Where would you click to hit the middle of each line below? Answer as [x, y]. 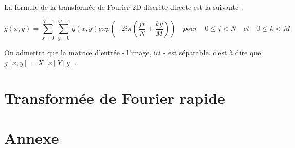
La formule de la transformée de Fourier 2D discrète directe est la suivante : [124, 7]
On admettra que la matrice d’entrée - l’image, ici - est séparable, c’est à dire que [133, 52]
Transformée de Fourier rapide [115, 98]
